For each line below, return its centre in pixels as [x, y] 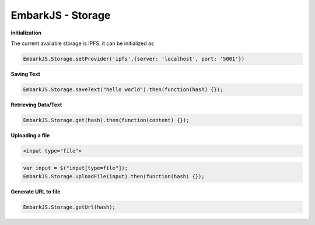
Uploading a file [30, 135]
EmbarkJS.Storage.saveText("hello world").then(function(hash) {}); [123, 89]
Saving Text [25, 74]
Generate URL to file [36, 191]
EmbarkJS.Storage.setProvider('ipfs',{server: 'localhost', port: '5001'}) [134, 59]
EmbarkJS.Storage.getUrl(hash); [69, 207]
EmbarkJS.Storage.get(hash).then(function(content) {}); [106, 120]
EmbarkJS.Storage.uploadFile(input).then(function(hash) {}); [114, 176]
